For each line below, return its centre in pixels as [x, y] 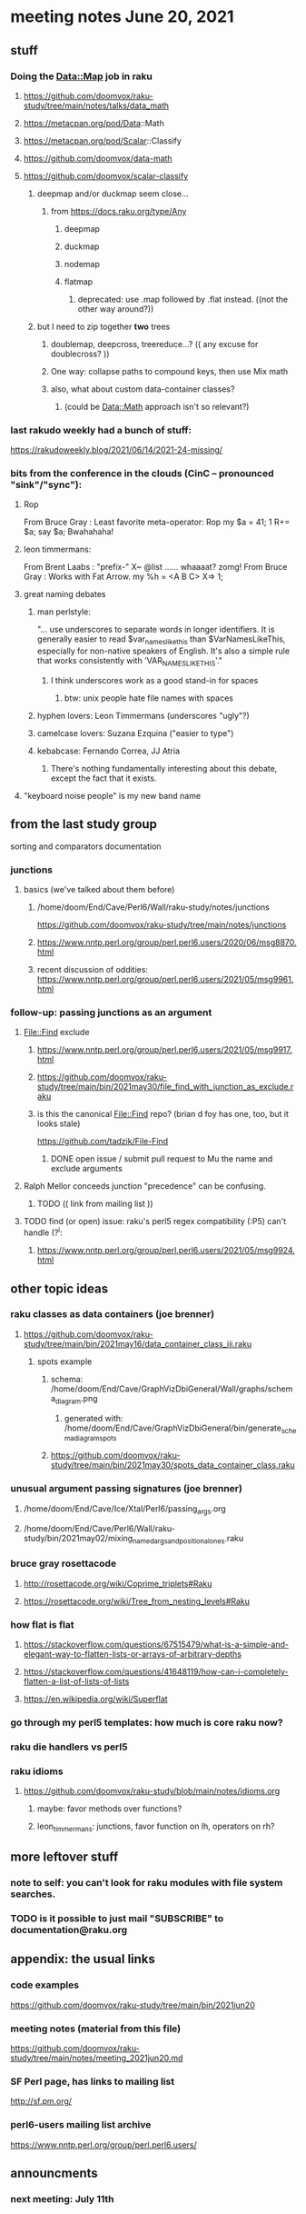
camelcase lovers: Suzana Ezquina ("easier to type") [135, 733]
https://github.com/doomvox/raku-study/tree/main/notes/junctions [162, 925]
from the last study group [84, 824]
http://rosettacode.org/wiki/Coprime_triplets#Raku [118, 1583]
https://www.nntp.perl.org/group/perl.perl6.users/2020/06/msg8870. [167, 942]
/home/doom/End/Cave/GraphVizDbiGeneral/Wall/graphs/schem [172, 1389]
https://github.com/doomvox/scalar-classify [106, 175]
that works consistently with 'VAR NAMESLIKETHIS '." [130, 662]
